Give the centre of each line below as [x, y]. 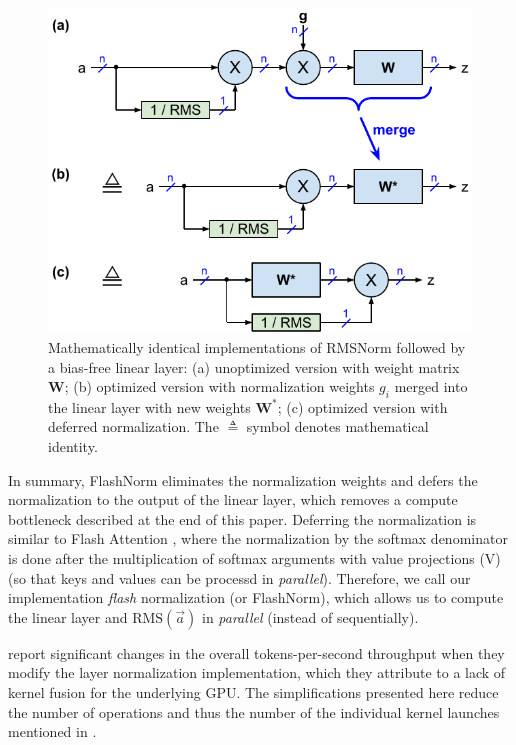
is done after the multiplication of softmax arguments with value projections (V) [254, 558]
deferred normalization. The [133, 426]
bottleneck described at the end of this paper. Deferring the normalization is [242, 518]
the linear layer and [68, 616]
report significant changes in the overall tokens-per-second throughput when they [256, 652]
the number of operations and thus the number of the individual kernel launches [254, 711]
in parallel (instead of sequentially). [310, 616]
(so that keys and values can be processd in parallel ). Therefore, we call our [239, 577]
